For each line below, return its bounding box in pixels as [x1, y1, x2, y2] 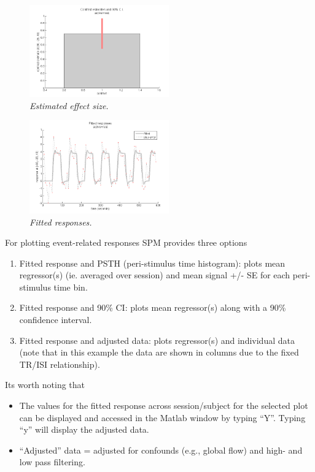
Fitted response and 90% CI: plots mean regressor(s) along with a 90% [19, 301, 286, 314]
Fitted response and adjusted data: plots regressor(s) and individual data [19, 333, 295, 346]
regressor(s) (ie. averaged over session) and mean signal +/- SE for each [19, 268, 290, 281]
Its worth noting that [5, 378, 85, 391]
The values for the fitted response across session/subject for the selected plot [19, 399, 308, 412]
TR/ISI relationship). [19, 357, 100, 370]
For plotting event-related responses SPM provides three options [5, 236, 247, 249]
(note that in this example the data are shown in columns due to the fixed [19, 346, 299, 359]
